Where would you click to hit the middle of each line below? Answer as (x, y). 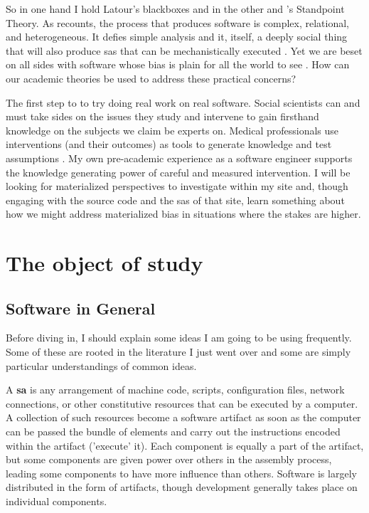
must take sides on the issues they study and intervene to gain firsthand (162, 116)
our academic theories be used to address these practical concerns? (151, 78)
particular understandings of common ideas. (101, 365)
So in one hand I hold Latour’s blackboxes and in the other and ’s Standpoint (175, 9)
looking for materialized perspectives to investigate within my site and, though (177, 186)
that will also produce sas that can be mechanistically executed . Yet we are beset (184, 50)
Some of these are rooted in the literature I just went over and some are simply (178, 352)
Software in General (81, 308)
